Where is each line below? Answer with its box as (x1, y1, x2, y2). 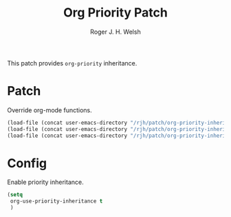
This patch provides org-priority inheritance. (7, 59, 137, 67)
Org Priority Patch (63, 5, 168, 21)
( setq (7, 192, 23, 198)
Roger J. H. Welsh (90, 28, 141, 36)
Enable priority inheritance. (7, 178, 84, 187)
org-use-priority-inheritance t (10, 198, 103, 205)
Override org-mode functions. (7, 105, 92, 114)
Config (7, 155, 47, 171)
